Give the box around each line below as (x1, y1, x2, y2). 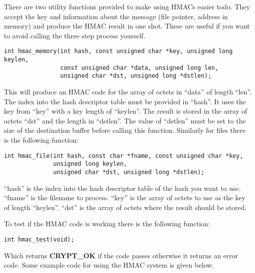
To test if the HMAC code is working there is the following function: (4, 218, 210, 229)
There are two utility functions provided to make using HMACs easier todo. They (4, 1, 250, 11)
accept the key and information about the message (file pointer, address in (4, 11, 228, 21)
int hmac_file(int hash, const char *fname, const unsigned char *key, (4, 152, 243, 159)
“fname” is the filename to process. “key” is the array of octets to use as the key (4, 192, 246, 203)
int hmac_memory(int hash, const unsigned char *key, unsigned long (4, 48, 233, 55)
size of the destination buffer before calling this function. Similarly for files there (4, 125, 246, 135)
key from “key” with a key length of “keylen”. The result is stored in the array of (4, 106, 248, 116)
